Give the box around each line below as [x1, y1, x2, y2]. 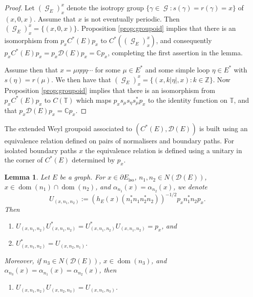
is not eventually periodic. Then [84, 13, 180, 23]
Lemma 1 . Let [4, 172, 50, 182]
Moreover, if [4, 255, 41, 265]
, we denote [173, 181, 208, 191]
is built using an [199, 123, 248, 134]
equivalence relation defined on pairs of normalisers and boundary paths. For [4, 136, 234, 146]
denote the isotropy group [66, 2, 144, 12]
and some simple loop [145, 64, 210, 74]
